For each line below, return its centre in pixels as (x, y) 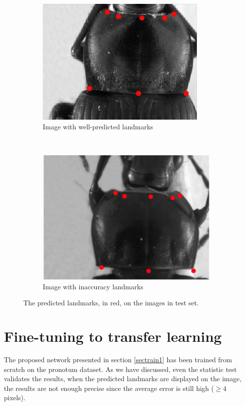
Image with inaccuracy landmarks (93, 286)
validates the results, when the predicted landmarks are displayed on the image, (123, 379)
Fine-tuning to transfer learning (113, 336)
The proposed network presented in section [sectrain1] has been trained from (118, 360)
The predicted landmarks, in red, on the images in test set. (111, 303)
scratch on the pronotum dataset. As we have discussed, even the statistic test (121, 369)
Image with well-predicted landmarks (98, 126)
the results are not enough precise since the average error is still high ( (109, 388)
